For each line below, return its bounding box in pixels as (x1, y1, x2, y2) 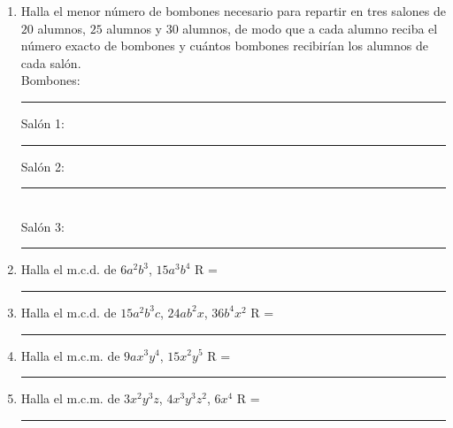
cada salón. (20, 53, 81, 72)
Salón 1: (20, 113, 65, 132)
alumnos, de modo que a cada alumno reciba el (182, 19, 438, 37)
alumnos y (106, 19, 163, 37)
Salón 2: (20, 157, 65, 175)
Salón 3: (20, 217, 65, 235)
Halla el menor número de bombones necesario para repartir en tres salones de (20, 2, 446, 19)
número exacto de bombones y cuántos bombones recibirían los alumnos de (20, 36, 428, 55)
